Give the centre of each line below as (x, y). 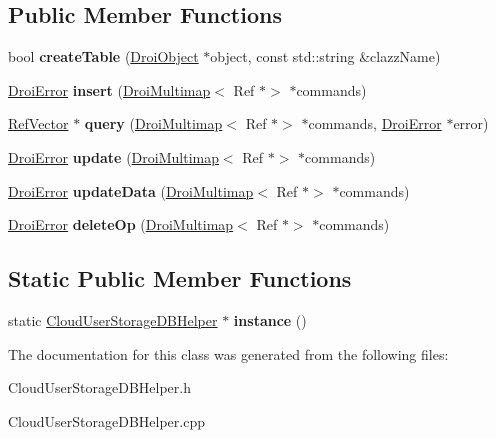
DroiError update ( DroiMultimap (113, 156)
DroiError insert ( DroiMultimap (109, 89)
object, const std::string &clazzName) (325, 56)
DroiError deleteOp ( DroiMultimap (121, 224)
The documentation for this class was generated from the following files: (228, 353)
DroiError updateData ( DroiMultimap (131, 190)
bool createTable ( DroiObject (103, 56)
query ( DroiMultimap (153, 123)
